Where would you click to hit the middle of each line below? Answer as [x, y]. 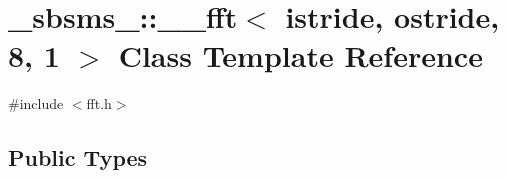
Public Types [78, 157]
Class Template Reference [300, 55]
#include [36, 103]
